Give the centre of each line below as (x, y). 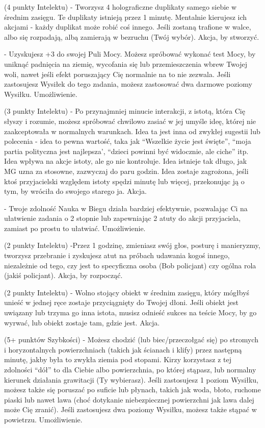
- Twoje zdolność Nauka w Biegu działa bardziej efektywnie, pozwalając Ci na (126, 208)
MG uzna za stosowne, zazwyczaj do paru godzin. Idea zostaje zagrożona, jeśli (126, 171)
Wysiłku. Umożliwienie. (41, 94)
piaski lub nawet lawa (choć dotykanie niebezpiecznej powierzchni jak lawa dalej (129, 399)
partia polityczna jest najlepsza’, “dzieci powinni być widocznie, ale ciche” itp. (126, 151)
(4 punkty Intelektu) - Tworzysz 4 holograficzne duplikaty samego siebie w (121, 7)
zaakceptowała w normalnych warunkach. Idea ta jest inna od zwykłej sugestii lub (132, 131)
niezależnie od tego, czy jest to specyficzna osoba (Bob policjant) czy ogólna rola (130, 265)
